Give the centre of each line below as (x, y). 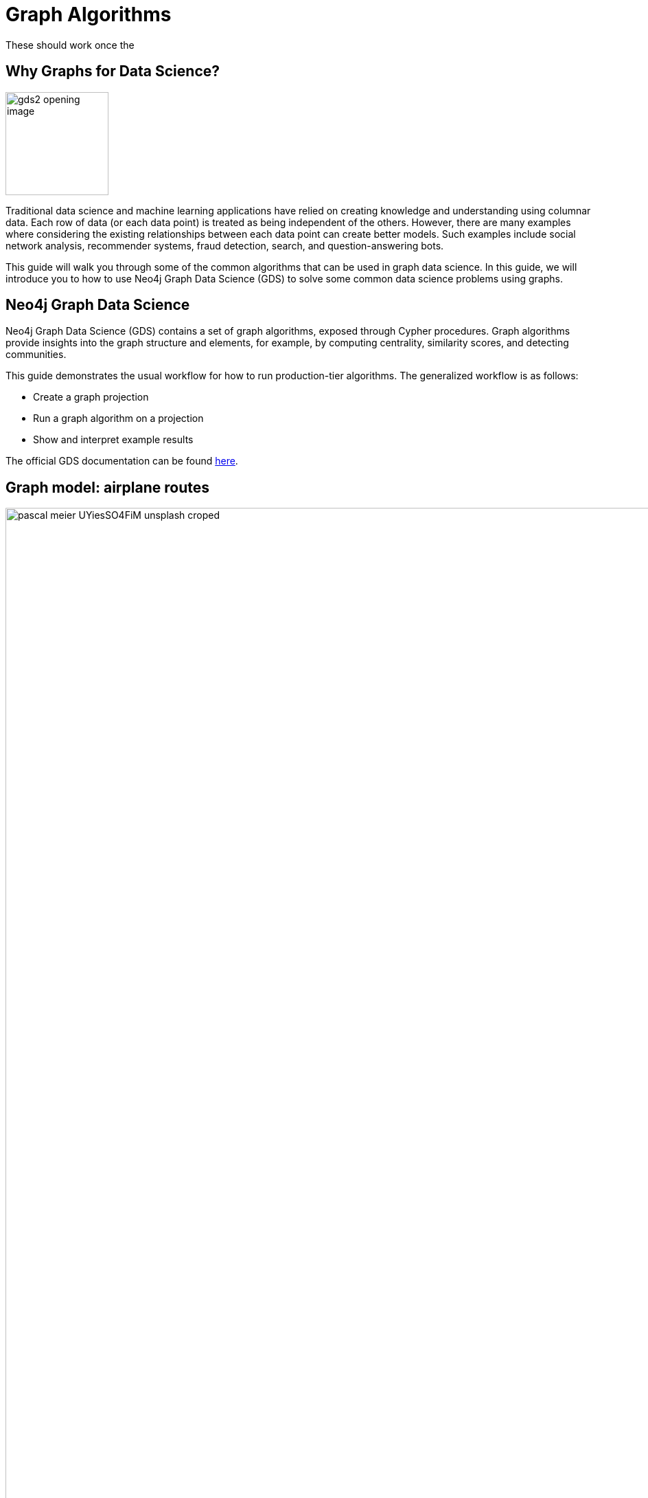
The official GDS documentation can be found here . (122, 461)
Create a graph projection (91, 397)
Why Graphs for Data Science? (113, 71)
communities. (36, 355)
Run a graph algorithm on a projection (118, 418)
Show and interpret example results (113, 440)
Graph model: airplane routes (107, 487)
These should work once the (70, 45)
